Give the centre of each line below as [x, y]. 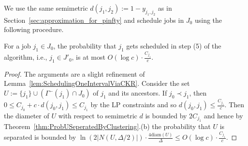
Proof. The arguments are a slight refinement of [74, 73]
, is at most [88, 57]
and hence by [223, 115]
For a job [17, 45]
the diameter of [27, 115]
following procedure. [34, 29]
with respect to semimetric [98, 115]
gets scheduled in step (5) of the [174, 45]
